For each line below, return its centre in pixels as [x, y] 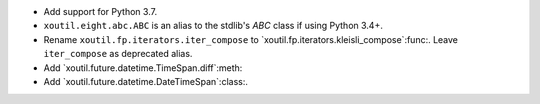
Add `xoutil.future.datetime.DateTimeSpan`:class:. [146, 81]
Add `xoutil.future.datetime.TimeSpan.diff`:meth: [143, 67]
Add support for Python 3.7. [100, 11]
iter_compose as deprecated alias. [118, 54]
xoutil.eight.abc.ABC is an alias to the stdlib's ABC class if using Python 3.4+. [213, 26]
